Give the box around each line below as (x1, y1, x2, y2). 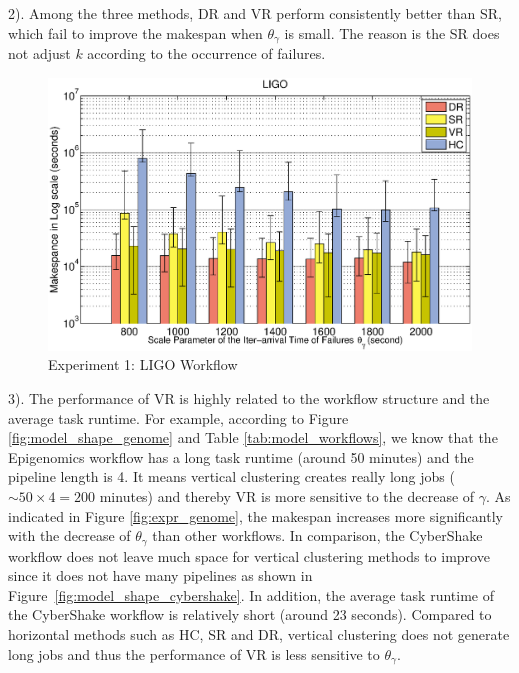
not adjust (8, 43, 71, 64)
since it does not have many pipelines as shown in (8, 565, 313, 586)
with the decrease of (8, 525, 131, 546)
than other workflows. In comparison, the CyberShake (152, 525, 483, 546)
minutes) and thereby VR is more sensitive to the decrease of (99, 485, 475, 506)
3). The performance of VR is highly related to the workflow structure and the (8, 387, 490, 408)
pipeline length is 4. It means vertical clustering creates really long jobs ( (8, 466, 455, 487)
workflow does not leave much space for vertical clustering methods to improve (8, 545, 490, 566)
